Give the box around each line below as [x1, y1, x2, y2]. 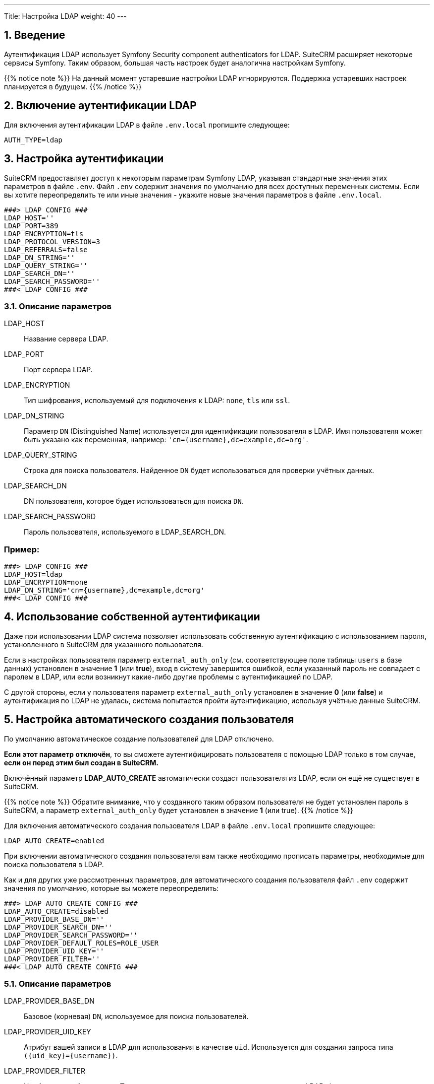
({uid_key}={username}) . [24, 1051, 118, 1060]
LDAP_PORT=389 [4, 221, 58, 230]
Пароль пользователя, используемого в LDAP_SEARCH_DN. [24, 528, 226, 537]
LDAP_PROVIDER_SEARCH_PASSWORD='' [4, 931, 138, 939]
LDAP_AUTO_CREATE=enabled [4, 836, 105, 845]
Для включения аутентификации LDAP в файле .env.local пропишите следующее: [4, 120, 290, 129]
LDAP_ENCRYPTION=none [4, 578, 88, 587]
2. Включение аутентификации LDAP [4, 99, 197, 112]
